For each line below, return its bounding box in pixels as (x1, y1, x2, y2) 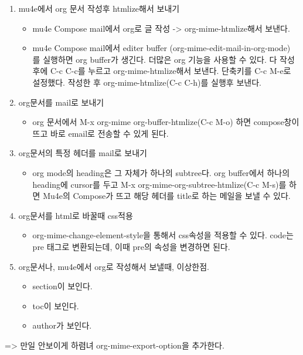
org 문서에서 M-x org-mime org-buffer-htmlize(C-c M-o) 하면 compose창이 (32, 116, 299, 128)
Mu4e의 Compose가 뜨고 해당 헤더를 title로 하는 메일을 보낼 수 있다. (43, 190, 291, 202)
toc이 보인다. (32, 299, 79, 312)
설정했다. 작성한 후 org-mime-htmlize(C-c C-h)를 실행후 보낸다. (32, 76, 261, 88)
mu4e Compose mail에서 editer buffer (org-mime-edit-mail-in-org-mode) (32, 42, 291, 54)
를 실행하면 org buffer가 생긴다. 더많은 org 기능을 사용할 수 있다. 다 (32, 53, 277, 65)
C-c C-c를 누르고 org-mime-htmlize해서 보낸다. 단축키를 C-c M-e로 (50, 65, 291, 77)
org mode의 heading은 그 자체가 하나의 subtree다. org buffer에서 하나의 (32, 166, 290, 178)
